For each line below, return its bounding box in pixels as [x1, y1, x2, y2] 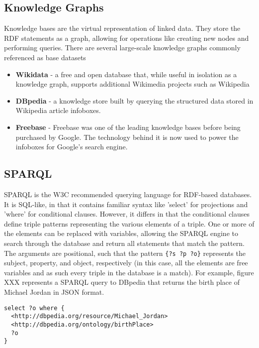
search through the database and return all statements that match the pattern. [4, 237, 245, 248]
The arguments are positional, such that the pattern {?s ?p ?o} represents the [4, 247, 246, 258]
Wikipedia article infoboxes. [15, 105, 101, 116]
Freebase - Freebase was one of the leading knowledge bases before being [15, 121, 241, 132]
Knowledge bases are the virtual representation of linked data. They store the [4, 23, 241, 33]
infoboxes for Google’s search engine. [15, 141, 128, 152]
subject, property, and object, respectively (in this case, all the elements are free [4, 257, 248, 268]
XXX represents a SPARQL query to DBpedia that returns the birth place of [4, 277, 240, 287]
